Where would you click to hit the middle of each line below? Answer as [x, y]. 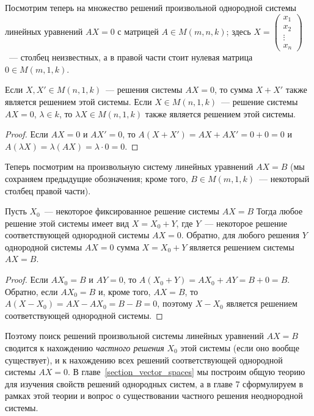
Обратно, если [31, 291]
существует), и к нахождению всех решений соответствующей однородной [144, 359]
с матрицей [138, 31]
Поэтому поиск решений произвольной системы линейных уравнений [134, 336]
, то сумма [233, 89]
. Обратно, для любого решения [240, 235]
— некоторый [284, 178]
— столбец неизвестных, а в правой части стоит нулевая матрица [131, 57]
